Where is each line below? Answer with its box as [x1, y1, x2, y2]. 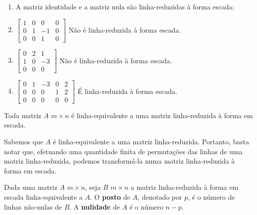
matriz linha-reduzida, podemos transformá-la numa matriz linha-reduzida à [4, 156, 235, 166]
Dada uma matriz [4, 182, 57, 192]
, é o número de [187, 192, 235, 202]
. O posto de [90, 192, 130, 202]
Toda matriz [4, 110, 42, 120]
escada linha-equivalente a [4, 192, 83, 202]
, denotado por [137, 192, 182, 202]
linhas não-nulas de [4, 201, 62, 212]
